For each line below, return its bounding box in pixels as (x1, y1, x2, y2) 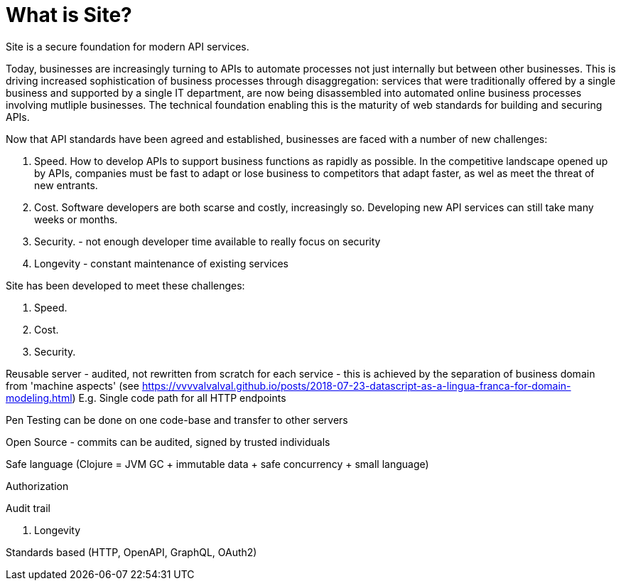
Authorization (6, 479, 69, 492)
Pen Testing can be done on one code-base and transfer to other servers (6, 413, 348, 426)
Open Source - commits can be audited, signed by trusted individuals (6, 435, 330, 448)
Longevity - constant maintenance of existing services (34, 257, 288, 270)
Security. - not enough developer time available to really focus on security (34, 235, 381, 247)
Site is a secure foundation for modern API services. (6, 40, 249, 53)
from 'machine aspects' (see (6, 379, 139, 392)
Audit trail (6, 501, 50, 514)
